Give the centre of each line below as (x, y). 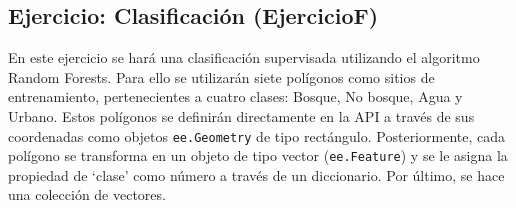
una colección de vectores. (87, 194)
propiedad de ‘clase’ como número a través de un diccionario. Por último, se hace (256, 174)
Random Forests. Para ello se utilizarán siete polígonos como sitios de (221, 76)
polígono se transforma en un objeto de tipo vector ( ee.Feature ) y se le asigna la (258, 155)
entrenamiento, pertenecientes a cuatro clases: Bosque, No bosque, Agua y (235, 96)
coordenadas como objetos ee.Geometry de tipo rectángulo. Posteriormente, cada (256, 135)
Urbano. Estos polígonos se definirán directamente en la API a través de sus (241, 115)
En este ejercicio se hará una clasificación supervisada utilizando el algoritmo (244, 57)
